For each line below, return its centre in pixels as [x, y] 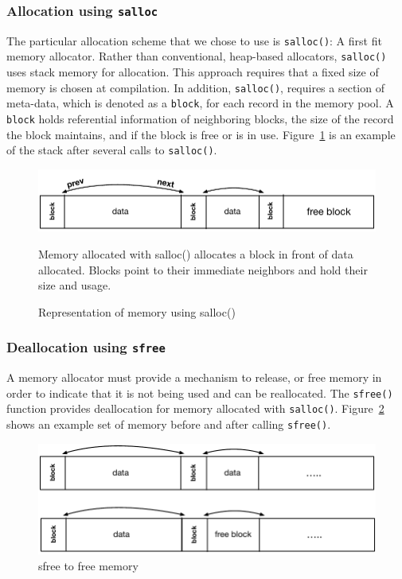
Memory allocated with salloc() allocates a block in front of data [196, 254]
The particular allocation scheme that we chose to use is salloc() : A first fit [194, 40]
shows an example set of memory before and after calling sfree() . [169, 424]
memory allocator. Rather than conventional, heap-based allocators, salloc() [197, 56]
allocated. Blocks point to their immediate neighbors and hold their [203, 269]
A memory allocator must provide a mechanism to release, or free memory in [194, 377]
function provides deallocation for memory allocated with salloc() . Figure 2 [195, 408]
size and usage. [75, 285]
